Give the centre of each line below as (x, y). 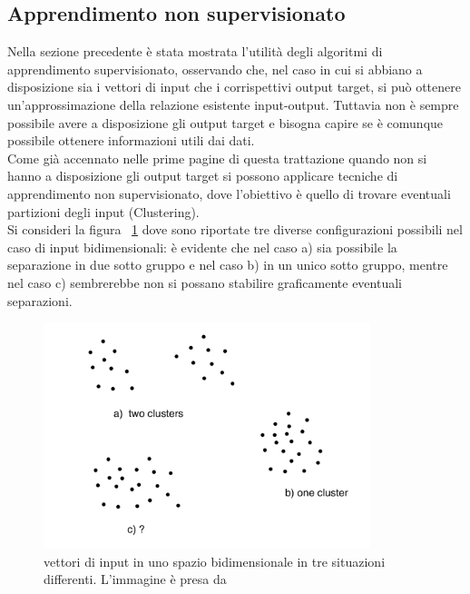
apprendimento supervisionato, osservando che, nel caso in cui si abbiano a (215, 69)
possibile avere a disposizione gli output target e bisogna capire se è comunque (225, 122)
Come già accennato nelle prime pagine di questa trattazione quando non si (217, 158)
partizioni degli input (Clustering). (103, 211)
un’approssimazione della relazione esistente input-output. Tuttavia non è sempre (233, 104)
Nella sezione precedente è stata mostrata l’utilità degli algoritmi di (195, 51)
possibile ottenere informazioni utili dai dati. (131, 140)
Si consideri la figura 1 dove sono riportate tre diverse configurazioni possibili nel (235, 229)
